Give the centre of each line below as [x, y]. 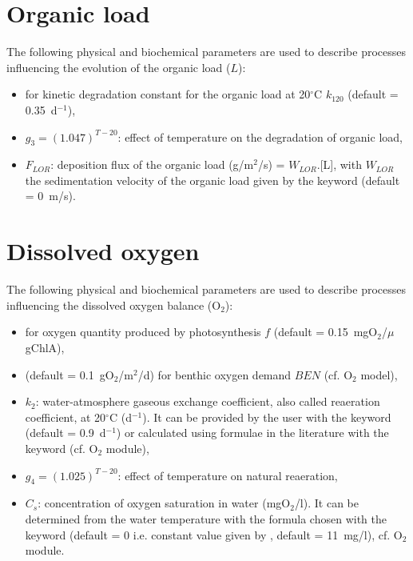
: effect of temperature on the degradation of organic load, [260, 136]
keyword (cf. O [62, 448]
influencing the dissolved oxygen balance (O [114, 305]
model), [379, 374]
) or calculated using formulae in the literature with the [252, 433]
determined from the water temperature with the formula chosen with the [206, 518]
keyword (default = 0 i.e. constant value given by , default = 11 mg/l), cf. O [214, 534]
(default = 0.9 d [66, 433]
